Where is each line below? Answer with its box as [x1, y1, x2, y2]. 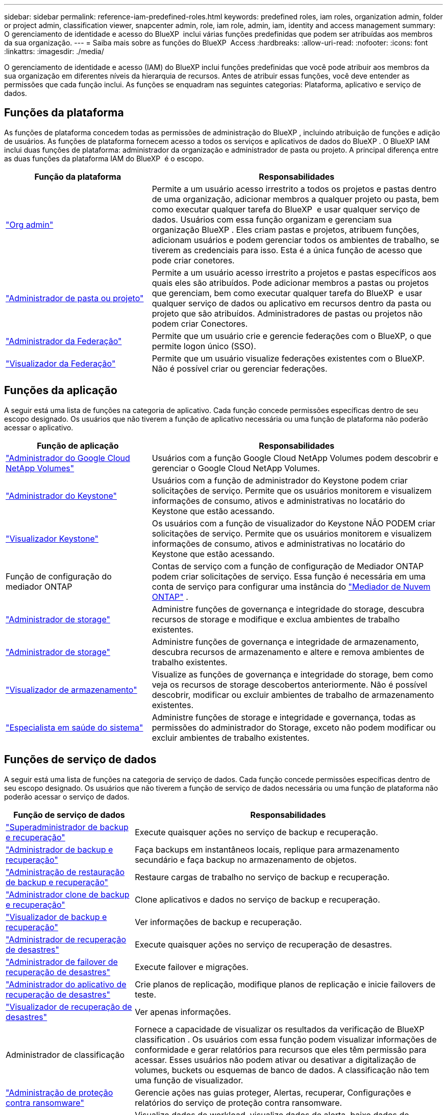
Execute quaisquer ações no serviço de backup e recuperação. [135, 827, 378, 837]
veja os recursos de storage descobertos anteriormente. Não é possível [152, 679, 428, 690]
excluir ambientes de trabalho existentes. [152, 732, 310, 743]
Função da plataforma [34, 171, 121, 182]
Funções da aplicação [4, 384, 117, 397]
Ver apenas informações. [135, 1006, 231, 1017]
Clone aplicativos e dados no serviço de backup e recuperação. [135, 894, 380, 905]
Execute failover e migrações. [135, 961, 249, 972]
